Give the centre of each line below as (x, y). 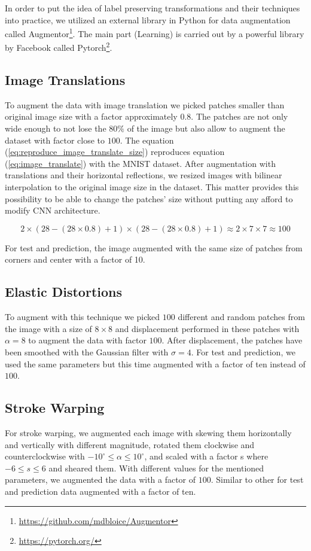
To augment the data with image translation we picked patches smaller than (145, 104)
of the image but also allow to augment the (206, 128)
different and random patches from (241, 317)
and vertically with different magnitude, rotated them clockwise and (130, 444)
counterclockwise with (45, 456)
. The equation (147, 140)
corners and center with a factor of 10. (75, 259)
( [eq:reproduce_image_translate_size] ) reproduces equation (115, 152)
